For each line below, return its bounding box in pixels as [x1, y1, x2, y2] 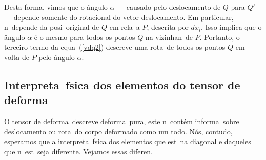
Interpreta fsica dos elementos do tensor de [4, 76, 240, 92]
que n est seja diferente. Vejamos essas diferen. [4, 146, 153, 156]
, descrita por [147, 22, 189, 32]
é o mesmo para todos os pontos [34, 31, 135, 42]
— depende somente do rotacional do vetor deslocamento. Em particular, [4, 11, 234, 22]
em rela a [109, 22, 140, 32]
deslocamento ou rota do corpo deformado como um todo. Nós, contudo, [4, 126, 233, 136]
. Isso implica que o [201, 22, 262, 32]
